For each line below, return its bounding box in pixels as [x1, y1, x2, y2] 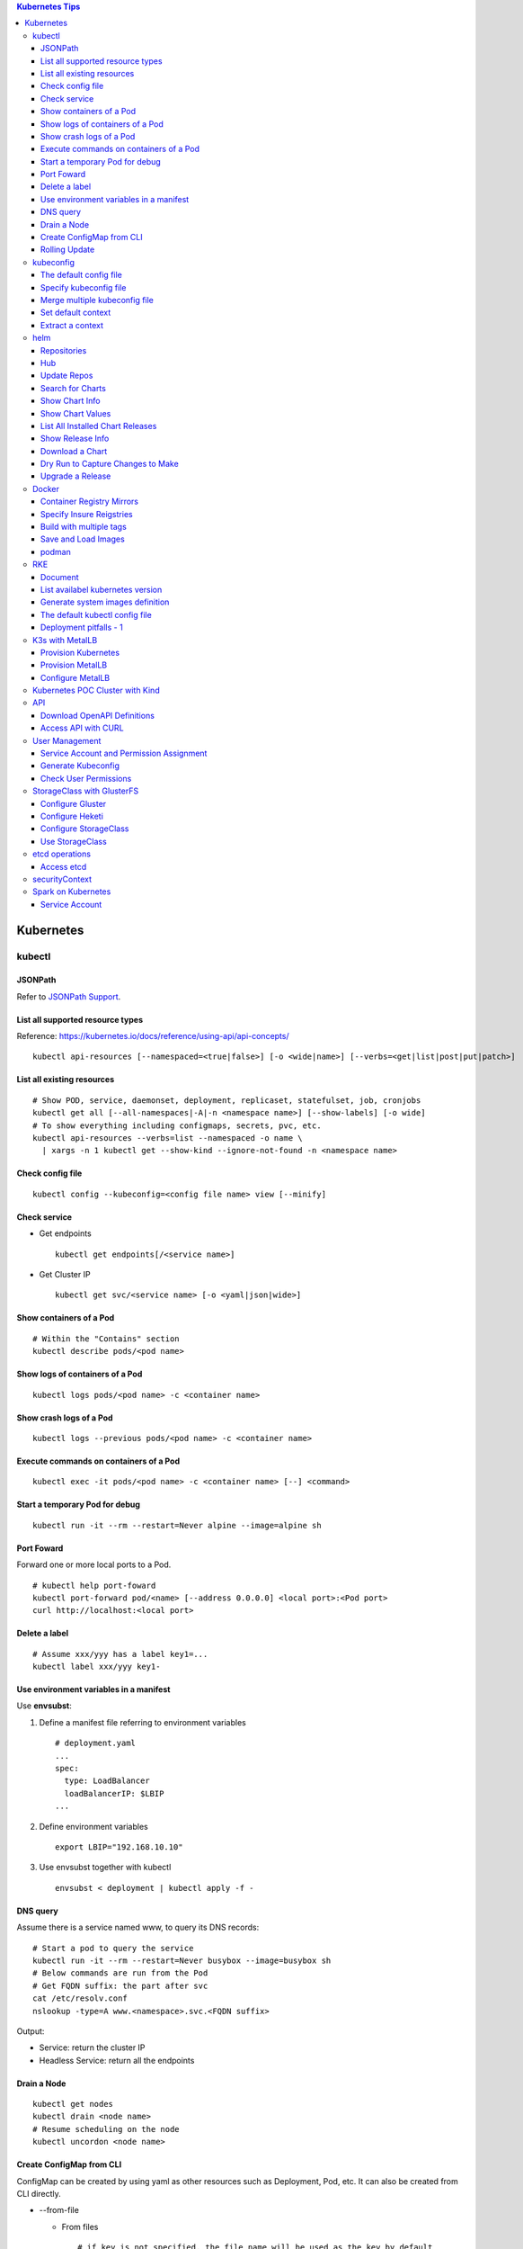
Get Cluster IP [39, 1269, 91, 1279]
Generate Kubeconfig [40, 760, 120, 771]
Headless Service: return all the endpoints [39, 2055, 195, 2065]
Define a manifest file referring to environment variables [39, 1716, 246, 1727]
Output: [16, 2025, 45, 2037]
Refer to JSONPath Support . [16, 990, 121, 1002]
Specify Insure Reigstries [40, 508, 134, 519]
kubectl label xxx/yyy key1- [32, 1662, 161, 1672]
